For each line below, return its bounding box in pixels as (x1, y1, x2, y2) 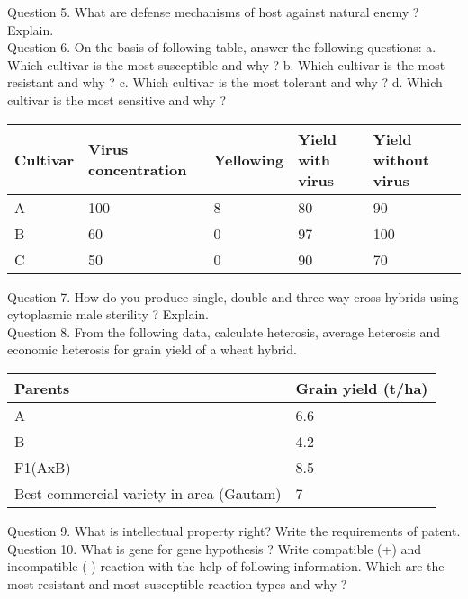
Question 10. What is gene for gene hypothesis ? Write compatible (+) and (7, 539, 422, 558)
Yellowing (213, 148, 284, 170)
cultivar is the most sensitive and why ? (7, 90, 226, 109)
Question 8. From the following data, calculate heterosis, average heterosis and (7, 322, 440, 341)
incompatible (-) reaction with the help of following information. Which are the (7, 557, 445, 576)
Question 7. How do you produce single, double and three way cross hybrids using (7, 287, 459, 306)
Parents (14, 377, 70, 398)
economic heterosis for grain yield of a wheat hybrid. (7, 340, 297, 359)
